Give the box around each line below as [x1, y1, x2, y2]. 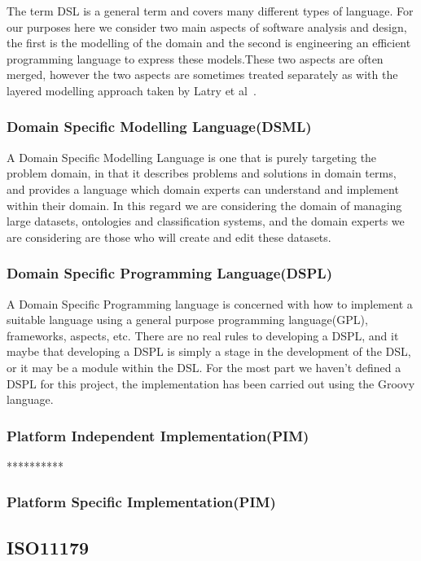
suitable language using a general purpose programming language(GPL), [7, 311, 368, 328]
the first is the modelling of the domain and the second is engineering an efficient [7, 34, 411, 51]
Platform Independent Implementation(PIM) [7, 425, 309, 445]
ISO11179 [7, 534, 90, 559]
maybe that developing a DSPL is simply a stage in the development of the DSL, [7, 343, 411, 360]
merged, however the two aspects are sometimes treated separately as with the [7, 66, 398, 83]
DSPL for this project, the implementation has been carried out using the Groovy [7, 375, 415, 392]
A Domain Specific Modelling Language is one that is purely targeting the [7, 148, 377, 165]
